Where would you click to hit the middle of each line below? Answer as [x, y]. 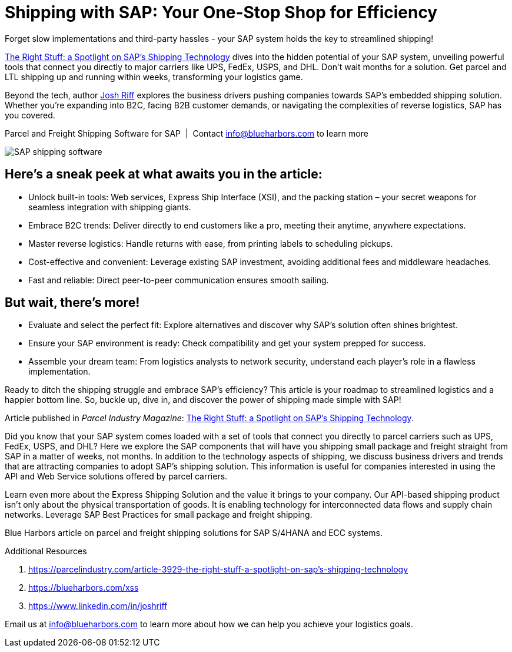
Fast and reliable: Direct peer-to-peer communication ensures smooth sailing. [179, 280]
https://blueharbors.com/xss [84, 588]
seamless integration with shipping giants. [110, 207]
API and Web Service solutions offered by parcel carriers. [116, 476]
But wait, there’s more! [72, 303]
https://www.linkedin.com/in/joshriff [98, 606]
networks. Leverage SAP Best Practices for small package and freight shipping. [159, 515]
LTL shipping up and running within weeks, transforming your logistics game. [154, 77]
